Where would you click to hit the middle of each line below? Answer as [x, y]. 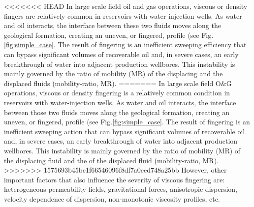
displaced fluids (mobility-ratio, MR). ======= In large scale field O [112, 83]
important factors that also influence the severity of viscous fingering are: [114, 179]
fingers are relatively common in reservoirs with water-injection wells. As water [123, 15]
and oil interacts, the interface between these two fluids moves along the [112, 25]
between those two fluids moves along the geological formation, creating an [117, 112]
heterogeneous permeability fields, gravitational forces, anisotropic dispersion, [121, 189]
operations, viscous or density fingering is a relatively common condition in [117, 93]
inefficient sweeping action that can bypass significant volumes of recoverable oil [125, 131]
